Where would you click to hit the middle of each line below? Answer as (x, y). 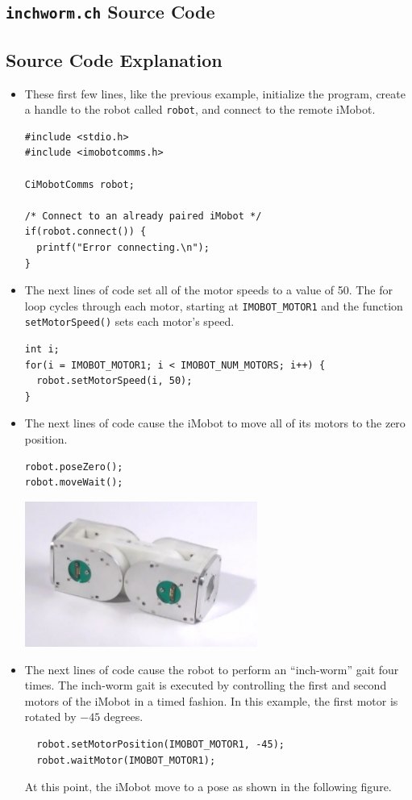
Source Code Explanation (114, 59)
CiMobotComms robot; (79, 184)
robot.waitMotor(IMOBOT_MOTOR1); (126, 760)
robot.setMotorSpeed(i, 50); (114, 381)
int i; (42, 350)
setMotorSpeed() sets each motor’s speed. (129, 321)
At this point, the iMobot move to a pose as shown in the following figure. (208, 787)
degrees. (123, 717)
